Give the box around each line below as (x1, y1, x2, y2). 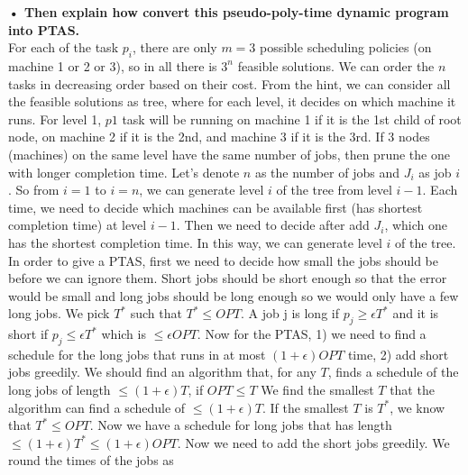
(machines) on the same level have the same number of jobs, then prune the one (8, 144, 450, 163)
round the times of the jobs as (8, 451, 174, 470)
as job (418, 162, 452, 181)
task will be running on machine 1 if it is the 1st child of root (122, 109, 462, 128)
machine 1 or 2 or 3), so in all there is (8, 56, 217, 75)
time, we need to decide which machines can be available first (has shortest (8, 197, 423, 216)
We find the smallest (261, 380, 374, 399)
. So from (8, 180, 60, 199)
